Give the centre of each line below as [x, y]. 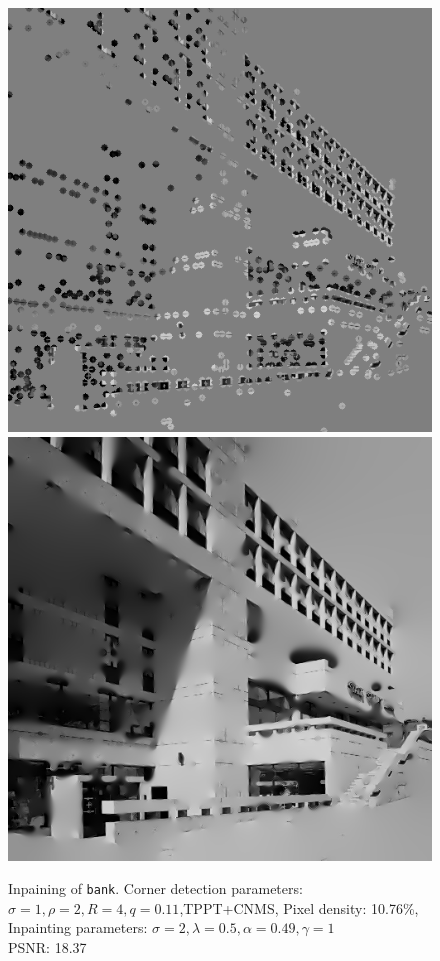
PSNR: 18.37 [47, 947]
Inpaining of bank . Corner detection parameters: [155, 888]
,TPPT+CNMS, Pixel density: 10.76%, [299, 907]
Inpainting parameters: [78, 927]
